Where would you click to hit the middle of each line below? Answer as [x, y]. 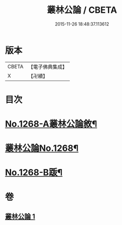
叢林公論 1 [20, 217]
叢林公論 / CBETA [82, 10]
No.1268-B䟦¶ [34, 173]
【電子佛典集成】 [48, 67]
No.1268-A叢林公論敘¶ [51, 124]
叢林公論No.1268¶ [42, 148]
